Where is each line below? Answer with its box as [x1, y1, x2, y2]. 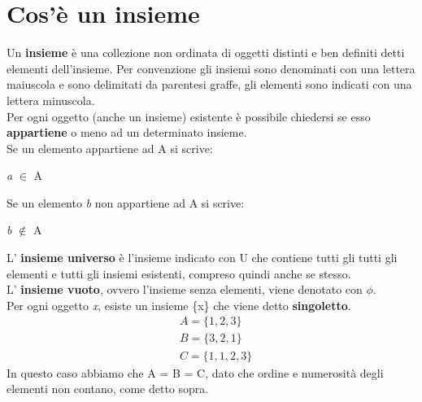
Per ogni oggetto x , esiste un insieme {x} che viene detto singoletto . [7, 296, 351, 313]
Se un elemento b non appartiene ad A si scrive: [7, 194, 245, 211]
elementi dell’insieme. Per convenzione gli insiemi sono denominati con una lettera [7, 59, 415, 76]
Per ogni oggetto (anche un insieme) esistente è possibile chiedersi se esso [7, 107, 371, 125]
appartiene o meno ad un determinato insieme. [7, 124, 247, 141]
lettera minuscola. [7, 91, 95, 108]
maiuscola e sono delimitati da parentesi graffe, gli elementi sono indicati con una [7, 76, 412, 93]
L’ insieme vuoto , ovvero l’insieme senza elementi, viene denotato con [7, 281, 363, 298]
